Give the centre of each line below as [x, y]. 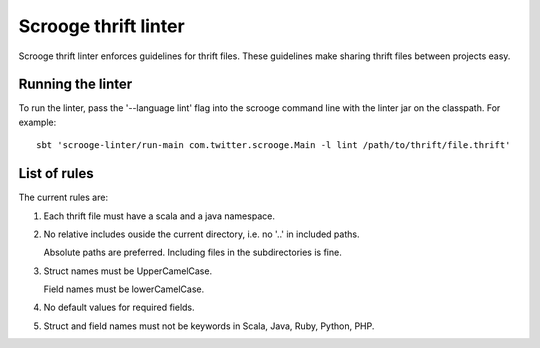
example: [37, 122]
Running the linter [75, 84]
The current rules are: [63, 197]
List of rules [56, 173]
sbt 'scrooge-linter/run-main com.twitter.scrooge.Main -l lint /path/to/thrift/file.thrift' [273, 145]
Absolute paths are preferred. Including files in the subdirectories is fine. [192, 252]
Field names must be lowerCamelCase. [124, 289]
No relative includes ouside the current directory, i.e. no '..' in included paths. [201, 234]
